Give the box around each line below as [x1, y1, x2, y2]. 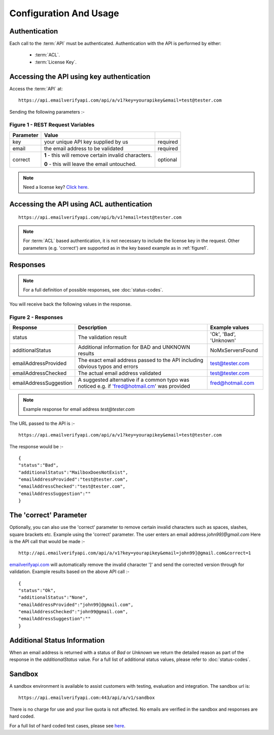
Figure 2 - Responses [9, 314, 63, 321]
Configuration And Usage [9, 8, 119, 19]
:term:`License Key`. [35, 59, 77, 65]
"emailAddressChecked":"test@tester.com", [18, 484, 126, 489]
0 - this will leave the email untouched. [44, 160, 137, 168]
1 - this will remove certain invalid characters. [44, 151, 152, 158]
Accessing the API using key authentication [9, 72, 151, 81]
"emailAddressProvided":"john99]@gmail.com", [18, 602, 134, 608]
